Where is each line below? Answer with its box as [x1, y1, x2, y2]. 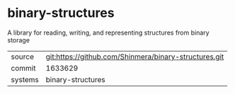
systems [11, 74, 39, 84]
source [11, 52, 34, 61]
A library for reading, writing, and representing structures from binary [7, 28, 210, 37]
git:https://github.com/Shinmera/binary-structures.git [45, 52, 224, 61]
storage [7, 35, 30, 44]
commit [11, 63, 36, 73]
